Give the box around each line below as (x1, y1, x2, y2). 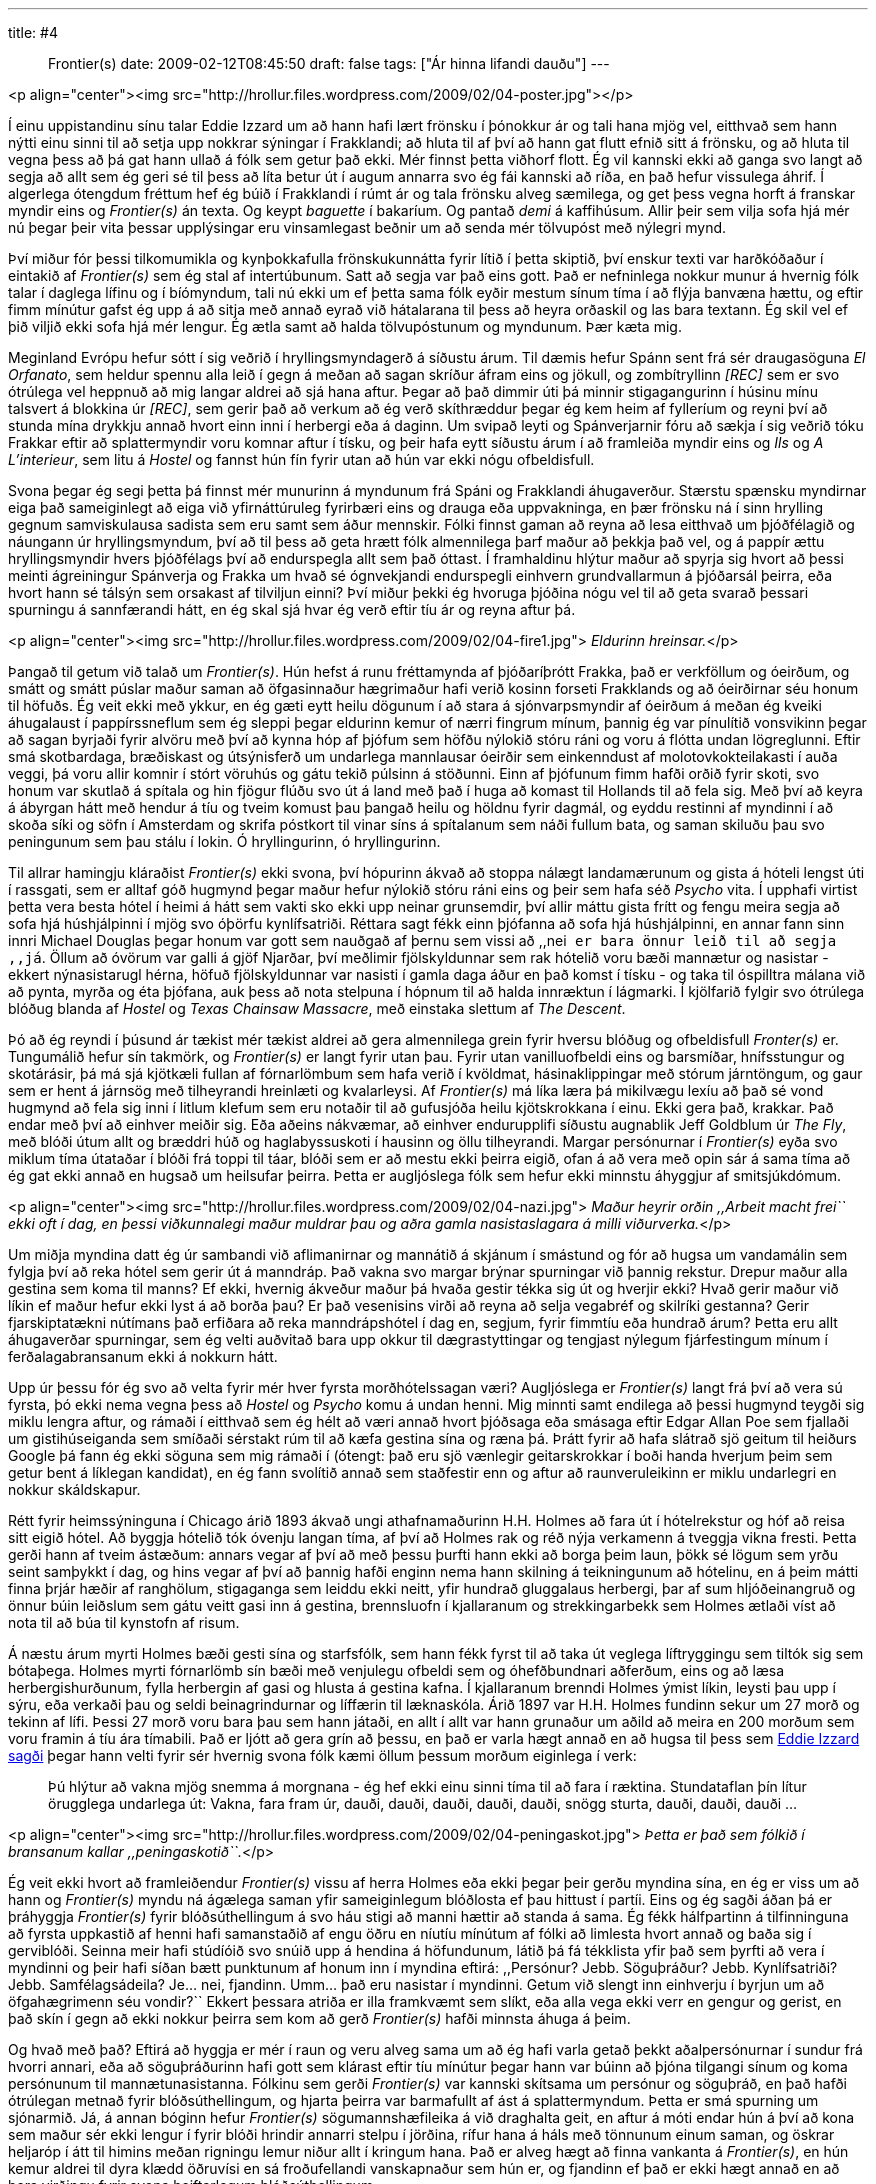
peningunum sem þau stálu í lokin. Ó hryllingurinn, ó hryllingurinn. (8, 833, 441, 850)
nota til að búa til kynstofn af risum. (8, 1614, 240, 1631)
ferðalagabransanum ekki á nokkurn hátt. (8, 1348, 278, 1365)
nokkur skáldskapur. (8, 1481, 141, 1498)
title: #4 (8, 24, 58, 41)
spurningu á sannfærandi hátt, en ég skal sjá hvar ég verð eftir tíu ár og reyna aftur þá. (8, 601, 576, 618)
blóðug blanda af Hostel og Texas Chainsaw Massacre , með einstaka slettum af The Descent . (8, 1000, 626, 1017)
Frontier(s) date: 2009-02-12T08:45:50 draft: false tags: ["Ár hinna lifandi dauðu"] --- (48, 55, 610, 72)
